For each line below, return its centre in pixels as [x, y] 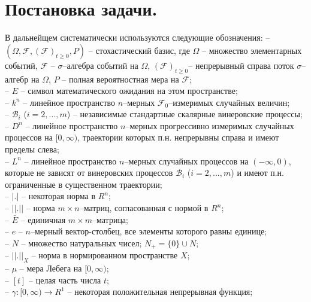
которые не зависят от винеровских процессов [89, 173]
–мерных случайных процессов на [186, 161]
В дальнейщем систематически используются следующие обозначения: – [138, 37]
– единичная [43, 219]
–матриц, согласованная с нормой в [144, 208]
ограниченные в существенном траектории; [84, 184]
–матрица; [110, 219]
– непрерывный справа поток [241, 65]
